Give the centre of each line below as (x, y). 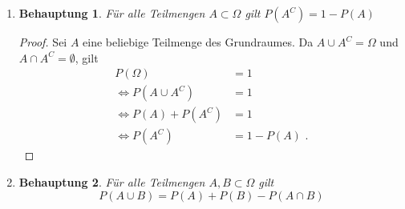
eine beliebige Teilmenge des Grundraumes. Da (198, 42)
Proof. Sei (43, 42)
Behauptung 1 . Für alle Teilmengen (112, 13)
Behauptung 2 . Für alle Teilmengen (112, 181)
